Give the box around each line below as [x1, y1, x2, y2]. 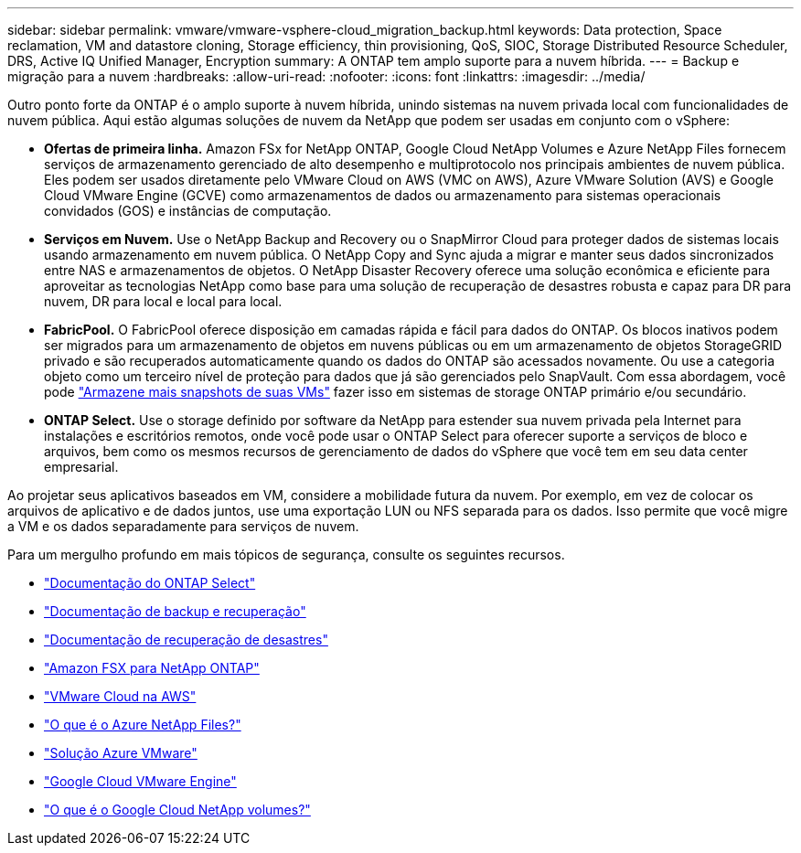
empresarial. [44, 459, 119, 474]
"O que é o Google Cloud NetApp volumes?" [44, 802, 311, 817]
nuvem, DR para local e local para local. [44, 293, 283, 309]
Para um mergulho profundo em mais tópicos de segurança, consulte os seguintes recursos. [7, 547, 565, 562]
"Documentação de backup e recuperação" [44, 603, 306, 619]
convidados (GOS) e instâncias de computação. [44, 203, 332, 219]
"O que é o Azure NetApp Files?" [44, 717, 241, 732]
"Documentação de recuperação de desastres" [44, 632, 328, 647]
